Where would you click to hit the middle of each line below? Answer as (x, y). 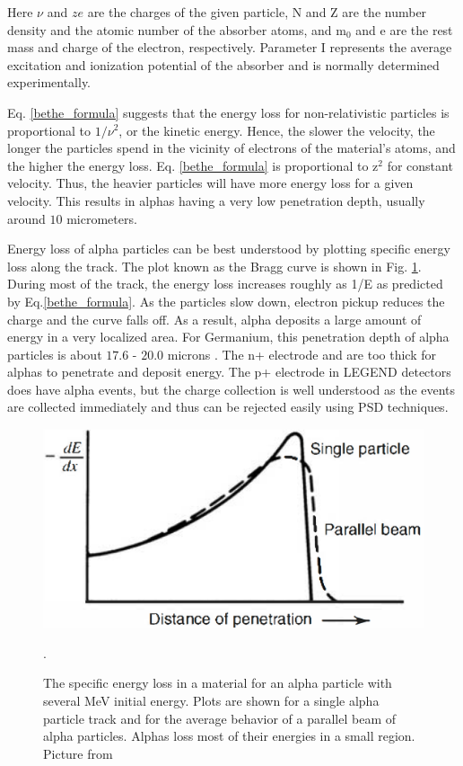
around (26, 218)
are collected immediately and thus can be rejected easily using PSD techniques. (228, 407)
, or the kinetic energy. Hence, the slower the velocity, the (277, 130)
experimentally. (49, 82)
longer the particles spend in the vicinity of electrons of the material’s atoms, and (231, 148)
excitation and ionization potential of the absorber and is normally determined (223, 64)
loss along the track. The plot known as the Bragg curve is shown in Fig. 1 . (214, 266)
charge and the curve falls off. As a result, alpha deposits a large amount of (214, 319)
